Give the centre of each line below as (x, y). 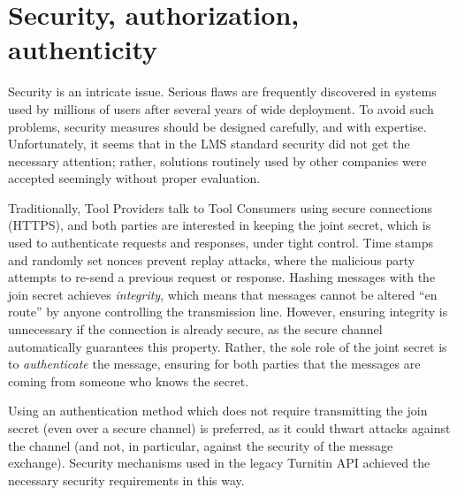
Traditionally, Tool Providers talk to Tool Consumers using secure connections (220, 207)
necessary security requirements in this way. (126, 480)
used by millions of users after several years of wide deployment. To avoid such (221, 108)
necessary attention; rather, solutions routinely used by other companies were (217, 160)
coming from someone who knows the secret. (129, 381)
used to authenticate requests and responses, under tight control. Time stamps (221, 243)
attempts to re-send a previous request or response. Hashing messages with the (222, 277)
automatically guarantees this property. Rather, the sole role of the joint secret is (228, 346)
